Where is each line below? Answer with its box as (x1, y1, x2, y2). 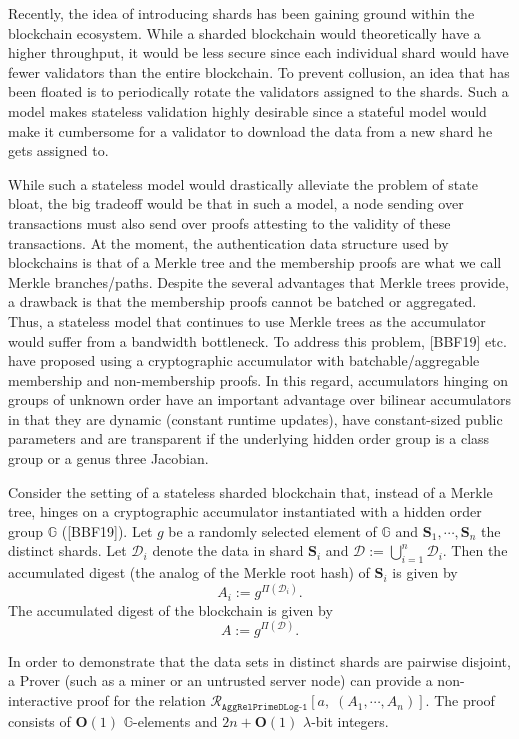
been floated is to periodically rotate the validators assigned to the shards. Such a (8, 81, 509, 102)
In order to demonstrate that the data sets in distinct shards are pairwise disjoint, (8, 650, 511, 671)
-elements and (133, 710, 218, 731)
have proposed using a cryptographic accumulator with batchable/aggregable (8, 350, 480, 371)
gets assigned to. (8, 140, 109, 161)
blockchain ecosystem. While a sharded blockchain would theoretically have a (8, 22, 481, 43)
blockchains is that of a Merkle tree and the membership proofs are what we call (8, 252, 502, 273)
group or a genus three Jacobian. (8, 448, 209, 469)
